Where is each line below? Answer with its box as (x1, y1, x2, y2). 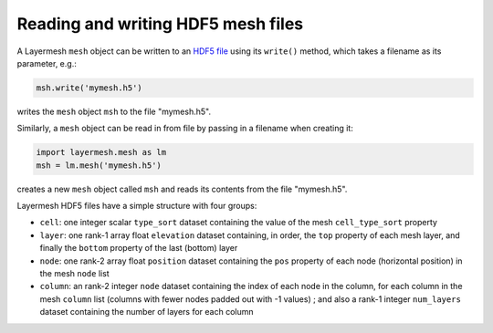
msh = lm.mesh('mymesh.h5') (36, 160, 162, 171)
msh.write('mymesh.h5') (36, 82, 143, 93)
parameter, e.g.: (16, 57, 77, 68)
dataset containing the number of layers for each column (39, 307, 255, 317)
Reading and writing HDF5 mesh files (16, 14, 304, 34)
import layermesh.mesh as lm (36, 147, 167, 158)
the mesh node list (39, 268, 110, 278)
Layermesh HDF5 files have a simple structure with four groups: (16, 201, 257, 212)
